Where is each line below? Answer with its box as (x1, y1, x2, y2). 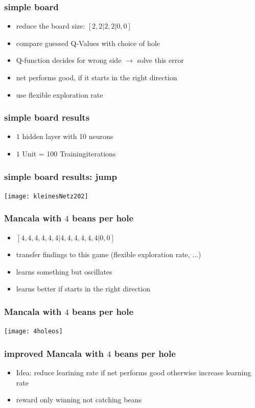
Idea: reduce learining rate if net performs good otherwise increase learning (16, 367, 251, 378)
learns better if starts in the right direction (16, 283, 150, 294)
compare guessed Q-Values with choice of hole (16, 37, 160, 48)
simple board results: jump (4, 170, 117, 183)
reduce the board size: (16, 20, 85, 31)
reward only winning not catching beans (16, 394, 142, 405)
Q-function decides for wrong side (16, 55, 122, 65)
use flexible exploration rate (16, 89, 103, 100)
